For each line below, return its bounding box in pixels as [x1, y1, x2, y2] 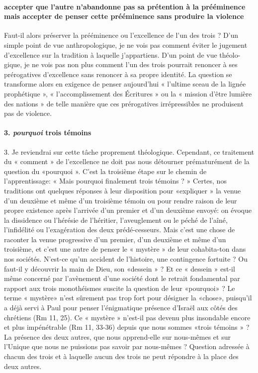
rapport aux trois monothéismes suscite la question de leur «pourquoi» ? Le [4, 282, 235, 293]
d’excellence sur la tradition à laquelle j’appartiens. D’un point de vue [4, 49, 217, 60]
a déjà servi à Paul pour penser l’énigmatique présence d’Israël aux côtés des [4, 302, 238, 313]
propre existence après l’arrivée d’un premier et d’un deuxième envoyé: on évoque [4, 205, 252, 215]
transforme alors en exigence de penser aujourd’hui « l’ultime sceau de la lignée [4, 79, 246, 89]
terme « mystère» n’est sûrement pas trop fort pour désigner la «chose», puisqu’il [4, 292, 252, 303]
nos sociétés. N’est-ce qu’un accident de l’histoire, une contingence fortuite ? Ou [4, 254, 248, 264]
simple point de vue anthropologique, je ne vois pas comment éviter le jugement [4, 39, 248, 50]
